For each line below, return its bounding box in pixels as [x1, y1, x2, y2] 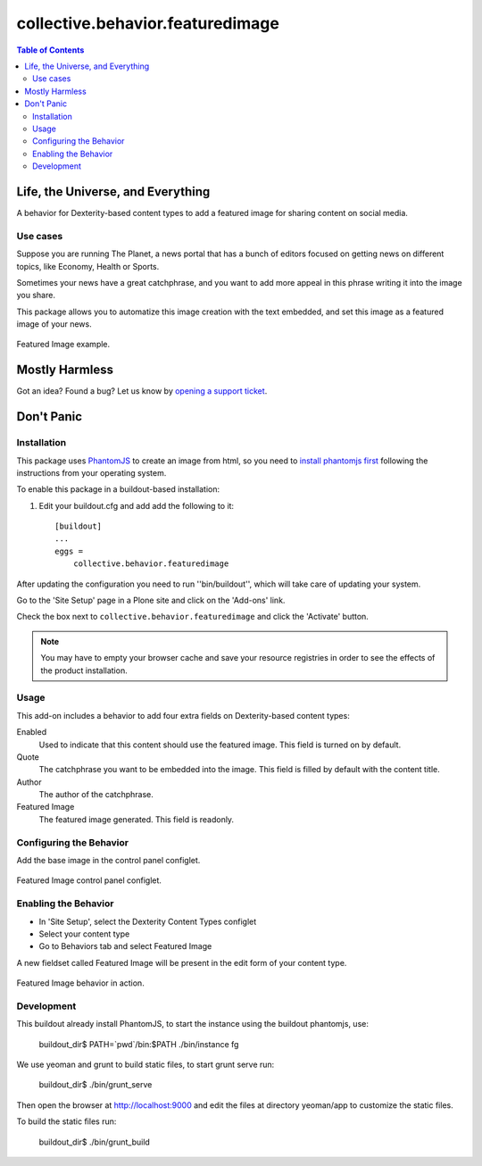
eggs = [54, 546, 84, 556]
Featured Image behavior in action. [16, 978, 145, 988]
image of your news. [16, 319, 93, 329]
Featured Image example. [16, 339, 111, 350]
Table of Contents [16, 45, 85, 55]
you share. [16, 290, 55, 301]
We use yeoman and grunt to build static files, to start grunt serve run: [16, 1059, 275, 1070]
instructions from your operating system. [16, 467, 167, 478]
